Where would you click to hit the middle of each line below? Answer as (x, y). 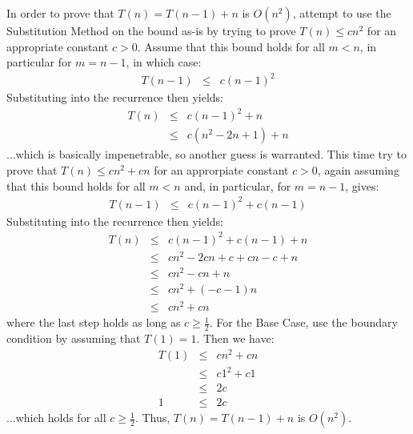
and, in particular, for (238, 185)
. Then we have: (235, 338)
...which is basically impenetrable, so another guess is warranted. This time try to (207, 154)
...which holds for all (56, 418)
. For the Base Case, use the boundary (303, 322)
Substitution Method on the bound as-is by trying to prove (151, 30)
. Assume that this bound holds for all (231, 46)
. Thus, (152, 418)
